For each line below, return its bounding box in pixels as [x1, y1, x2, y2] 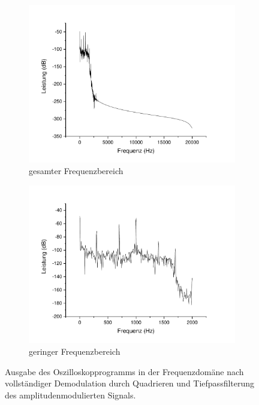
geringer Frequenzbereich [29, 345, 121, 358]
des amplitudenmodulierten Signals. [5, 388, 136, 401]
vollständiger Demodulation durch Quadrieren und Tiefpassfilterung [5, 377, 255, 389]
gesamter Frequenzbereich [29, 165, 124, 177]
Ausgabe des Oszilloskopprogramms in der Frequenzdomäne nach [5, 365, 244, 377]
